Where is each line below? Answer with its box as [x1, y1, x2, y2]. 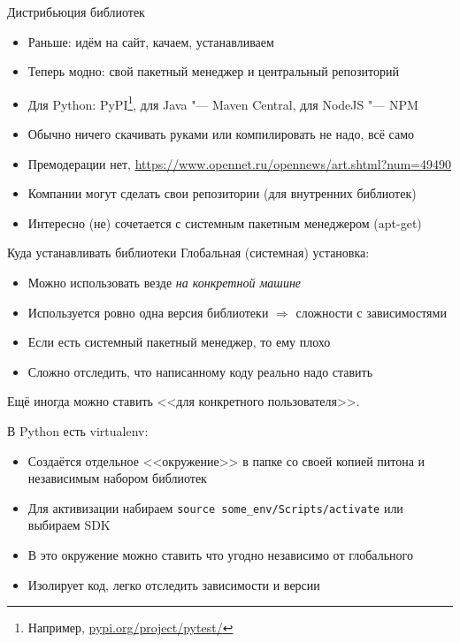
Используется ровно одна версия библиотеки [27, 302, 269, 321]
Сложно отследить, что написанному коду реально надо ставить [27, 362, 373, 380]
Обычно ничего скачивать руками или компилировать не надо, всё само [27, 125, 415, 143]
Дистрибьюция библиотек [7, 3, 145, 20]
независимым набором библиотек [27, 469, 207, 487]
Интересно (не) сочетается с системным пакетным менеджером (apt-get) [27, 213, 422, 232]
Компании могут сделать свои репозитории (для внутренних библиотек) [27, 184, 417, 203]
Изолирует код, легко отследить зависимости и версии [27, 575, 320, 593]
